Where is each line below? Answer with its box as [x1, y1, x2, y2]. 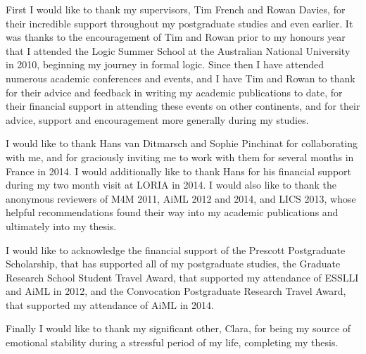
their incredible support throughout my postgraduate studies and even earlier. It [6, 15, 353, 30]
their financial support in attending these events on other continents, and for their [6, 99, 360, 113]
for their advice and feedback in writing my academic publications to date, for [6, 84, 343, 99]
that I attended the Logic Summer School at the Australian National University [6, 43, 351, 58]
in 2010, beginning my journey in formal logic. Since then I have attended [6, 57, 324, 72]
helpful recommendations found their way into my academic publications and [6, 205, 339, 220]
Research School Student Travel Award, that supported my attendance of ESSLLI [6, 270, 359, 284]
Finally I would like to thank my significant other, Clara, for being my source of [6, 321, 351, 336]
